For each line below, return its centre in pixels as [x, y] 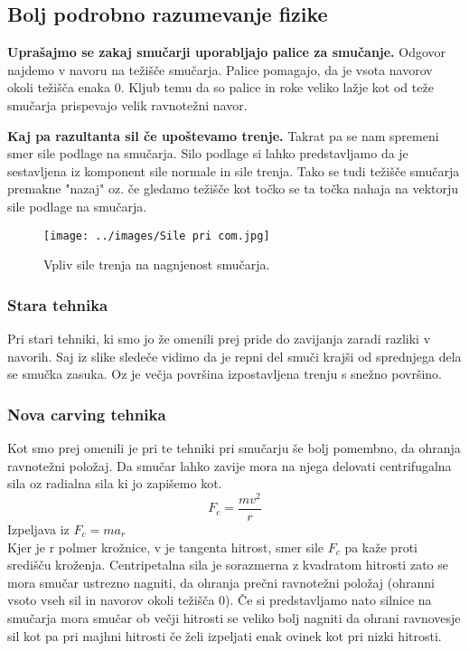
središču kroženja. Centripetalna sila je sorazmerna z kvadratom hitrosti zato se [228, 565]
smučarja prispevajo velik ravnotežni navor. [127, 104]
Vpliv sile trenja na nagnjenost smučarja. [157, 264]
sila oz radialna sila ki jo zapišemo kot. [115, 483]
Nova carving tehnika [87, 414]
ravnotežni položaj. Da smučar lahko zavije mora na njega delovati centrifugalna [230, 465]
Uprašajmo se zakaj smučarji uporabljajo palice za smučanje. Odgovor [227, 52]
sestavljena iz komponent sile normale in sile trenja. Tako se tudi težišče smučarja [234, 170]
